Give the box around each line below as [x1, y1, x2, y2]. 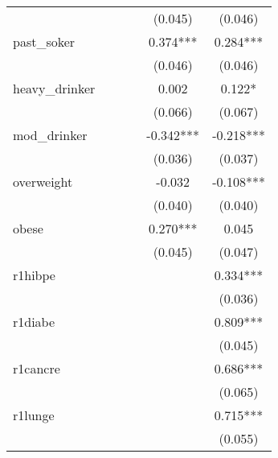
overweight [13, 172, 73, 191]
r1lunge [13, 406, 55, 424]
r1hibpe [13, 266, 55, 284]
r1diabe [13, 312, 55, 331]
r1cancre [13, 359, 60, 378]
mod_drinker [13, 126, 88, 144]
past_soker [13, 32, 76, 51]
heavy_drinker [13, 79, 96, 97]
